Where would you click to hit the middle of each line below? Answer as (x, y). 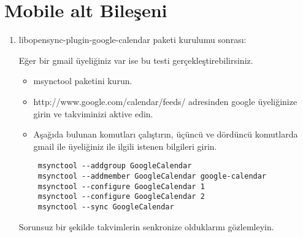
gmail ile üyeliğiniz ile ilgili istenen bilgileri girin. (125, 146)
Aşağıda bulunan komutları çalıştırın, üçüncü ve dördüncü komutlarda (166, 134)
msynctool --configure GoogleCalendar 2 (121, 197)
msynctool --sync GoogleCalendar (106, 207)
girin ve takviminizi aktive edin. (93, 113)
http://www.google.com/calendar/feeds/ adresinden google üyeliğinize (165, 101)
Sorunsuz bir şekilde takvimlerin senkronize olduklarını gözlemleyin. (146, 226)
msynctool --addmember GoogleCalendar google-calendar (152, 176)
